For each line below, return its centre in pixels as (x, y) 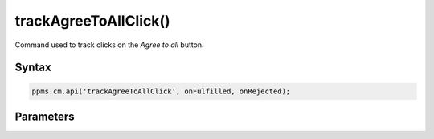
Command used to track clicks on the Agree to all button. (109, 45)
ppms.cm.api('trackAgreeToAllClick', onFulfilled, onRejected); (161, 91)
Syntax (33, 68)
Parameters (45, 116)
